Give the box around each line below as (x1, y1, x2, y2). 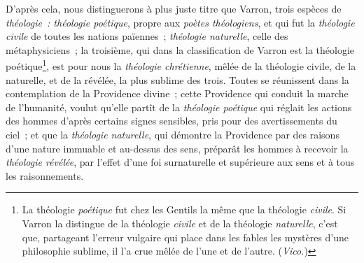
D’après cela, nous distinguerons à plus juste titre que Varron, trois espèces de (6, 1, 342, 15)
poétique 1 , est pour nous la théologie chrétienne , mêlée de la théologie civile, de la (6, 57, 356, 73)
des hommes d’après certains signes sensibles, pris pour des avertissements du (6, 113, 337, 128)
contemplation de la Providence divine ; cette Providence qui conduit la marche (6, 86, 349, 101)
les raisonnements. (6, 168, 84, 183)
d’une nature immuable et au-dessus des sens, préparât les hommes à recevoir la (6, 141, 349, 155)
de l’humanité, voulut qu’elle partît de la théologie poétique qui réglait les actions (6, 99, 352, 114)
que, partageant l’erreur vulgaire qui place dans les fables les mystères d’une (22, 229, 349, 244)
